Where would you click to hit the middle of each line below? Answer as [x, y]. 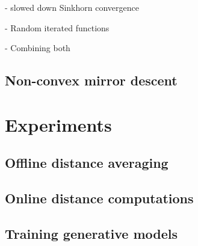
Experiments [58, 124]
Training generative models [91, 233]
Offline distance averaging [87, 163]
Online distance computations [99, 198]
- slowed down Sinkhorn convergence [72, 7]
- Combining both [38, 48]
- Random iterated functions [57, 27]
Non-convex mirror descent [91, 80]
